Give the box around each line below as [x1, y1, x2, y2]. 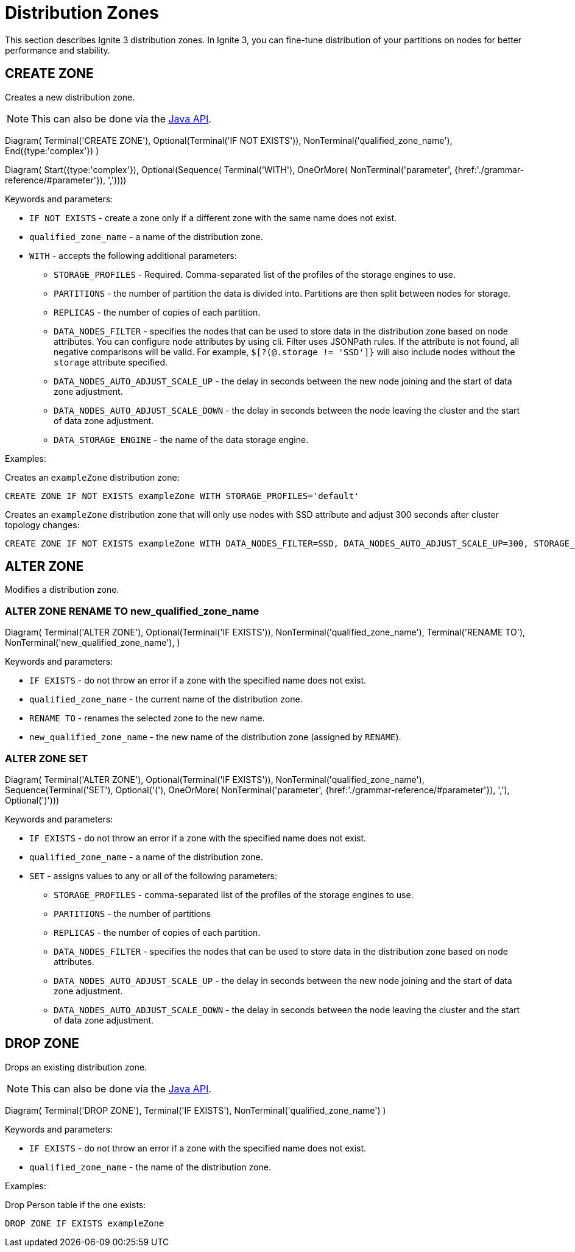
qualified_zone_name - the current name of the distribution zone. [29, 694, 303, 705]
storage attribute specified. [54, 356, 168, 367]
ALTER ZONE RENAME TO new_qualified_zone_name [5, 604, 259, 617]
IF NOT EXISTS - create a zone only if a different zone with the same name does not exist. [29, 212, 397, 223]
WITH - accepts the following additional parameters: [29, 250, 237, 261]
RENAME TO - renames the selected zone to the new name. [29, 713, 265, 724]
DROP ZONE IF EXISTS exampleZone [5, 1218, 164, 1228]
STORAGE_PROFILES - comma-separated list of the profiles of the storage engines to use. [54, 889, 414, 900]
